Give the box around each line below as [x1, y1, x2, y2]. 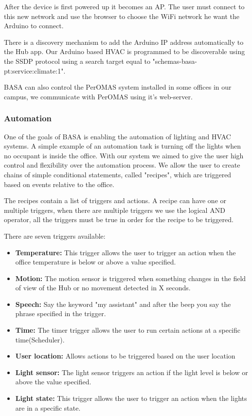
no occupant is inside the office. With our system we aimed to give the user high [4, 150, 244, 160]
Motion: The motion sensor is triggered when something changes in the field [15, 273, 246, 283]
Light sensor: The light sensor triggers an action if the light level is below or [15, 367, 248, 377]
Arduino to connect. [4, 20, 64, 31]
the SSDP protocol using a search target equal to [4, 56, 150, 66]
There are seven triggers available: [4, 230, 106, 241]
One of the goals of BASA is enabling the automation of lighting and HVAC [4, 131, 231, 141]
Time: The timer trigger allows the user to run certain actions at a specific [15, 325, 240, 335]
